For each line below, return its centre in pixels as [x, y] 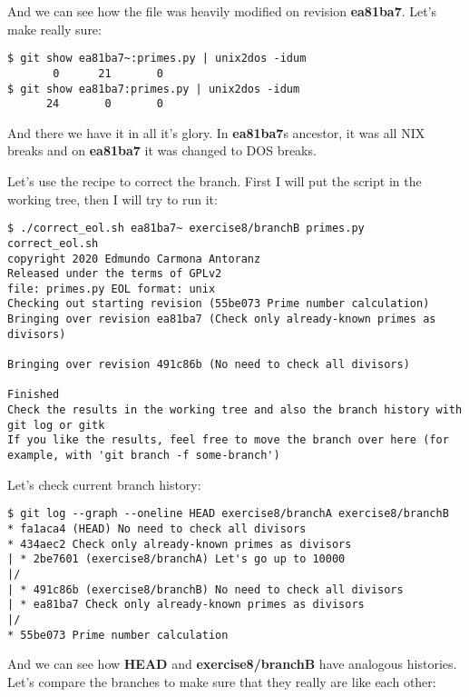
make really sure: [54, 29]
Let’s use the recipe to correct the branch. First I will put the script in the [215, 181]
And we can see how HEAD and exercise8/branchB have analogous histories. [232, 664]
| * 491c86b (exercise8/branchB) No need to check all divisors [205, 589]
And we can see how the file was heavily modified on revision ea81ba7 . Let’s [222, 11]
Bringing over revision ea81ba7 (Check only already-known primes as [222, 319]
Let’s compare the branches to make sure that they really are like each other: [222, 681]
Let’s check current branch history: [104, 484]
